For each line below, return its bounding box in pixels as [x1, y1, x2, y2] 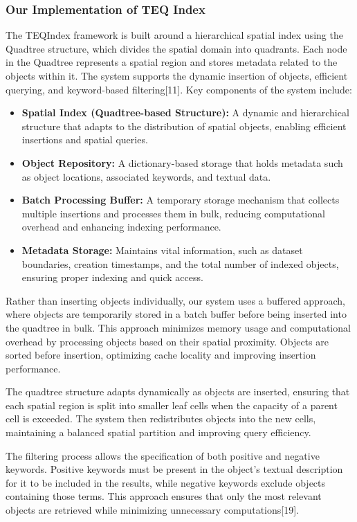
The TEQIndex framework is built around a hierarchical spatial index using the [6, 28, 343, 42]
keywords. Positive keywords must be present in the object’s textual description [6, 462, 343, 476]
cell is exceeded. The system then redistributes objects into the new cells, [6, 411, 316, 426]
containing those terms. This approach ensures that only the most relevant [6, 489, 322, 503]
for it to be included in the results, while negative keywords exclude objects [6, 475, 326, 489]
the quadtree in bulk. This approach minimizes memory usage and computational [6, 320, 351, 334]
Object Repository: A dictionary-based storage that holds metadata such [21, 155, 343, 170]
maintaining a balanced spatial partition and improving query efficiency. [6, 425, 311, 440]
